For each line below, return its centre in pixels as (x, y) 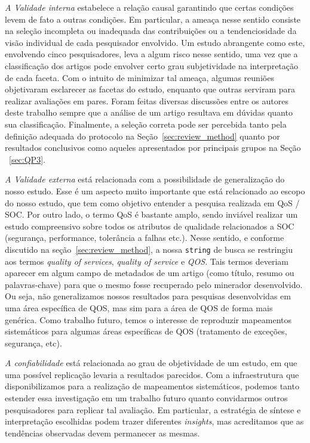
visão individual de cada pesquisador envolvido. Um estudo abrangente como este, (155, 42)
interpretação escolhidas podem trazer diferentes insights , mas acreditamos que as (154, 421)
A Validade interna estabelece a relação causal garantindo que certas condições (149, 7)
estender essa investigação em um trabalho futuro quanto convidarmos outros (146, 398)
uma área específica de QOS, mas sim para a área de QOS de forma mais (139, 307)
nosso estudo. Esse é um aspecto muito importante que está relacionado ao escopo (155, 190)
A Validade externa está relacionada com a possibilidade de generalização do (145, 179)
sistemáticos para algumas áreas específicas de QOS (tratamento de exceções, (146, 331)
